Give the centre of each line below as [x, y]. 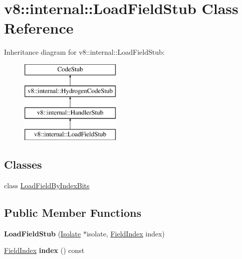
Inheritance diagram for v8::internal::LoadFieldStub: [84, 52]
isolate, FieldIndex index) [126, 233]
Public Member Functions [73, 212]
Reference [39, 28]
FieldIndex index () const [44, 250]
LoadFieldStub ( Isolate [43, 233]
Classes [23, 164]
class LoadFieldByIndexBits [47, 185]
